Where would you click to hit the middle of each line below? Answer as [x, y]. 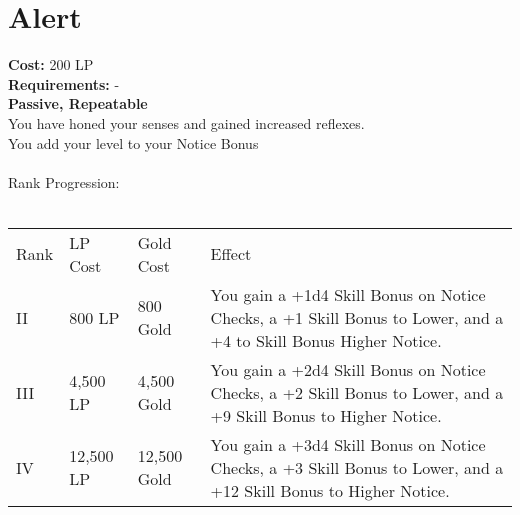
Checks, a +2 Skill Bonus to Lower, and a [357, 392]
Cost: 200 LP [51, 64]
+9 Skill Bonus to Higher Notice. [326, 415]
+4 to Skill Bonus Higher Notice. [326, 340]
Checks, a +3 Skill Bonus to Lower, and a [357, 467]
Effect [231, 254]
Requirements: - [64, 83]
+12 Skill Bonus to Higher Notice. [330, 490]
